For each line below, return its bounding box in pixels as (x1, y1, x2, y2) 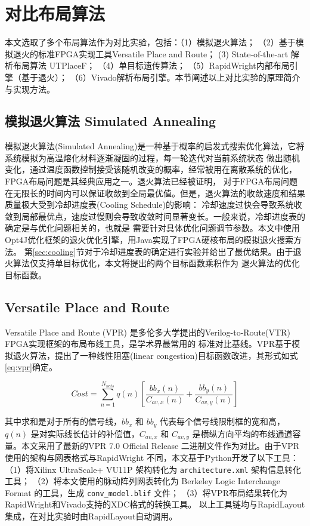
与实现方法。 (5, 82, 55, 95)
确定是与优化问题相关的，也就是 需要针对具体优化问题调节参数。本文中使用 (5, 222, 300, 234)
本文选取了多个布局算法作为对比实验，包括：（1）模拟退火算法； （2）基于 (5, 36, 296, 48)
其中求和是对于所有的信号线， (5, 415, 122, 427)
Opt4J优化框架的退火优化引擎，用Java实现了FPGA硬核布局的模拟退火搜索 (5, 233, 293, 246)
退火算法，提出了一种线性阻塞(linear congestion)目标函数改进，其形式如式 (13, 349, 298, 361)
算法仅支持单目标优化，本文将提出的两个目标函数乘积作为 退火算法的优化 (13, 257, 300, 269)
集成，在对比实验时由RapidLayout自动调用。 (5, 510, 178, 522)
